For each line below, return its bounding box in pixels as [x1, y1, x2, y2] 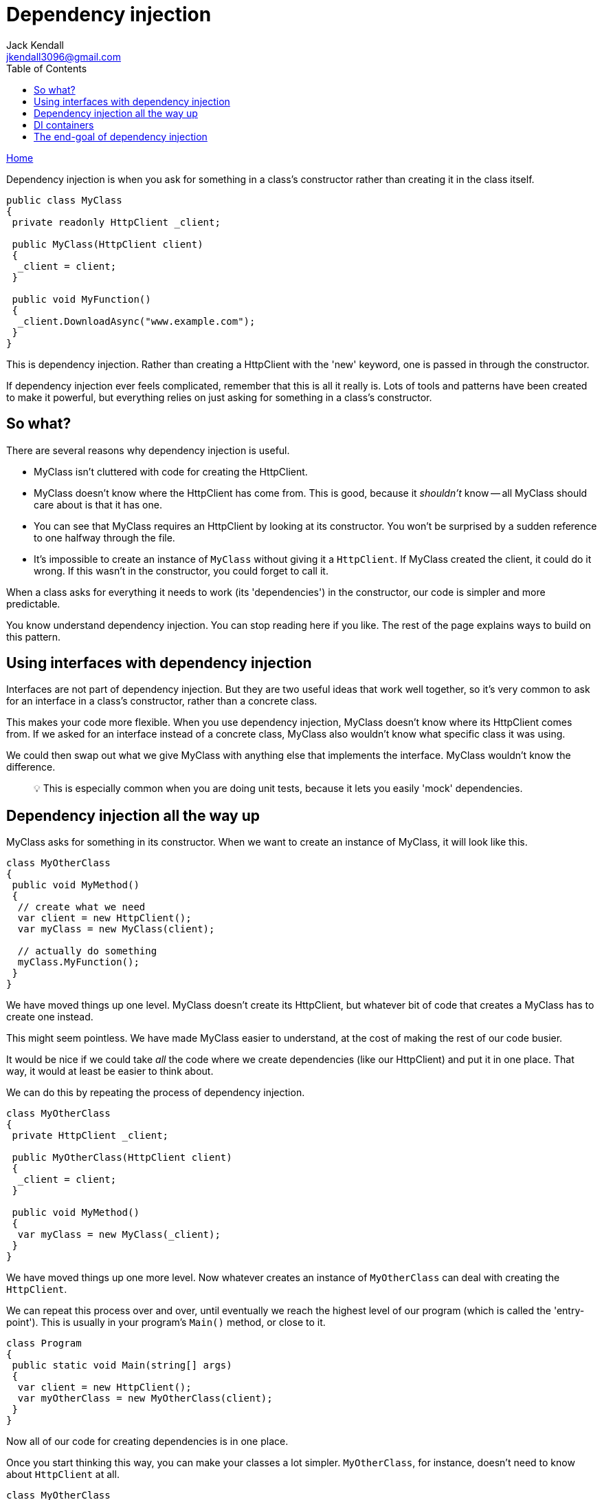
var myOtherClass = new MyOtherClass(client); [17, 1393, 273, 1404]
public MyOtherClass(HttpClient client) [12, 1152, 232, 1164]
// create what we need [17, 901, 146, 913]
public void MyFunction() [12, 293, 151, 305]
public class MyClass [6, 194, 122, 206]
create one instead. [6, 1011, 93, 1023]
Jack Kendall [6, 39, 64, 51]
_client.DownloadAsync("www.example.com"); [17, 315, 256, 327]
